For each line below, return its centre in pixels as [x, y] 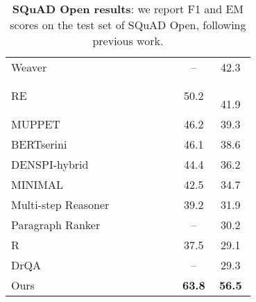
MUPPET [36, 124]
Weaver [29, 67]
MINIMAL [37, 184]
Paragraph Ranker [56, 225]
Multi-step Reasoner [60, 204]
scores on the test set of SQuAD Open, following [128, 25]
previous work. [128, 41]
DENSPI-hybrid [50, 164]
